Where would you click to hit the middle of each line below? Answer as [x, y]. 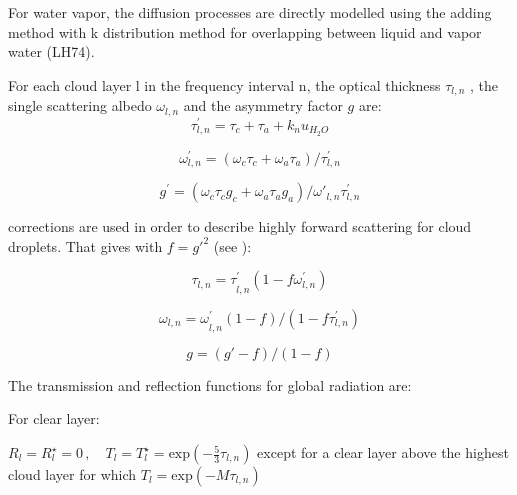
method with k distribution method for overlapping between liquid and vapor [245, 31]
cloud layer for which [72, 474]
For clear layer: [54, 418]
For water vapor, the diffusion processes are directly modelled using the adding [250, 12]
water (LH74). [51, 51]
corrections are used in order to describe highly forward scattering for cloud [240, 226]
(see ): [232, 245]
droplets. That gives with [85, 245]
